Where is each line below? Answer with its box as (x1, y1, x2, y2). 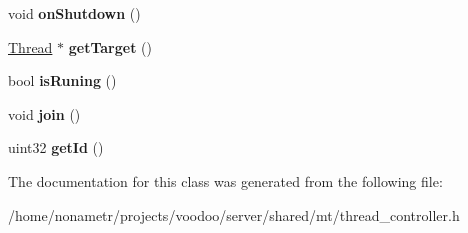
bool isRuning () (8, 70, 117, 91)
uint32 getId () (8, 137, 104, 158)
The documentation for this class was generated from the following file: (8, 170, 443, 191)
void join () (8, 103, 81, 124)
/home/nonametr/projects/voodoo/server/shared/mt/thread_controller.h (8, 204, 460, 225)
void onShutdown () (8, 3, 141, 23)
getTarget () (68, 36, 152, 57)
